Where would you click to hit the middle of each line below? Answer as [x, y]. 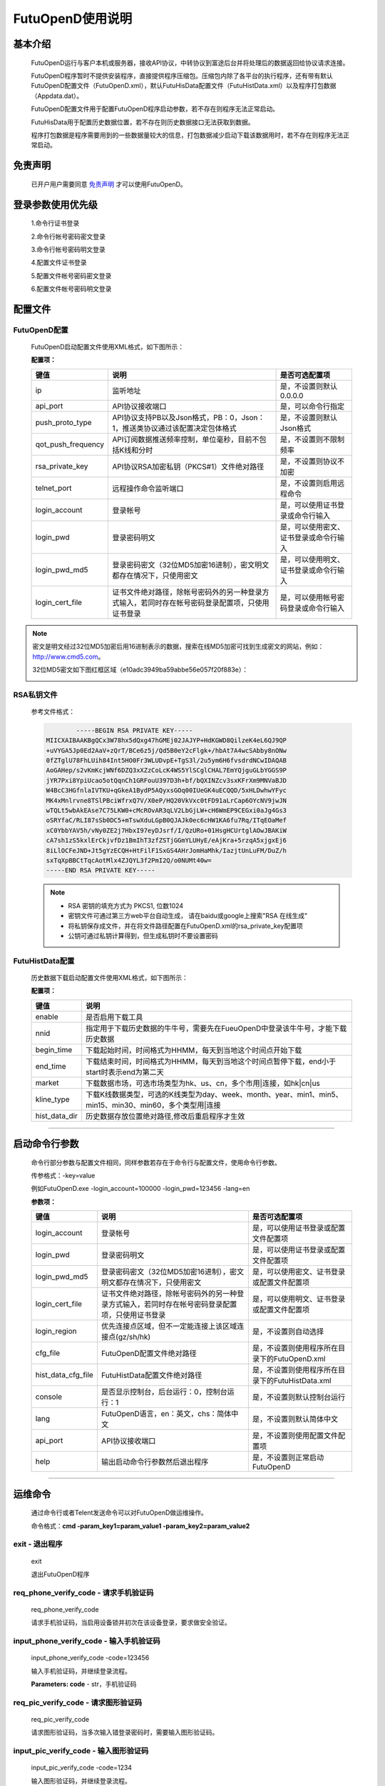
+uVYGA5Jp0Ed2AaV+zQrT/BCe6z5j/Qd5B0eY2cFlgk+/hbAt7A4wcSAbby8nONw [166, 750]
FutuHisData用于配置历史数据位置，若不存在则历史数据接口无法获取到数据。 [143, 122]
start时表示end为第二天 [125, 1072]
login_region [56, 1331]
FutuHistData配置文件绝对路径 [152, 1375]
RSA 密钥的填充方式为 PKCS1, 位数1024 [126, 906]
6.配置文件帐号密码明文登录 [71, 289]
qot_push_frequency [70, 444]
